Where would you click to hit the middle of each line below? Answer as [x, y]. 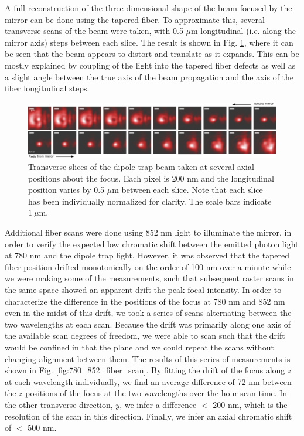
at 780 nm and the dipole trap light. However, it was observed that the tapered [147, 255]
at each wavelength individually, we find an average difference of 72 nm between [148, 381]
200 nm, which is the [250, 404]
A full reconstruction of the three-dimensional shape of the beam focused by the [148, 8]
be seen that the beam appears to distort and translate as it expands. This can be [152, 54]
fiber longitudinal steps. [47, 88]
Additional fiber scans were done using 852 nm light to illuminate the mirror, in [148, 232]
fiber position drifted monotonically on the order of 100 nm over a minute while [148, 266]
